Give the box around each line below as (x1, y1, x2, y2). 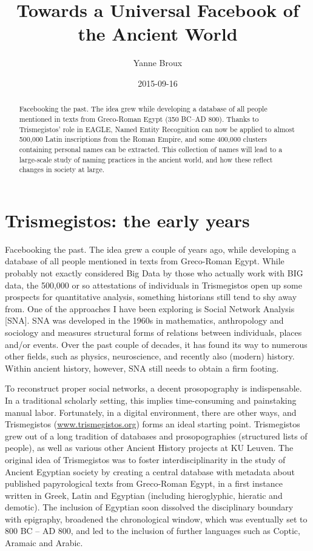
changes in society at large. (19, 164, 104, 175)
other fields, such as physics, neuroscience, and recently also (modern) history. (5, 350, 295, 362)
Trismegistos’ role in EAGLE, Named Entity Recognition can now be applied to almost (19, 124, 295, 134)
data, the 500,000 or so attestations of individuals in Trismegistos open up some (5, 278, 302, 291)
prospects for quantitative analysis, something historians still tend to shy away (5, 290, 297, 303)
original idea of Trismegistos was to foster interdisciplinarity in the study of (5, 453, 286, 466)
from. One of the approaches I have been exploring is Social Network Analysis (5, 302, 295, 315)
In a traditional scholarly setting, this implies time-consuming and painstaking (5, 393, 297, 406)
